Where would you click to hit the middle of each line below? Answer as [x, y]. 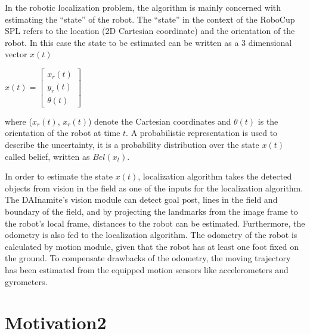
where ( [18, 121]
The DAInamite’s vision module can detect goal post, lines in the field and [141, 200]
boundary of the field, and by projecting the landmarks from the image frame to [151, 211]
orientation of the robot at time [63, 133]
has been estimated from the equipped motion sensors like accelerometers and [147, 270]
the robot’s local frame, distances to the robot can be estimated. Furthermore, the [155, 223]
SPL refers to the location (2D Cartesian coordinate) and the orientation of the [150, 31]
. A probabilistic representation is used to [202, 133]
